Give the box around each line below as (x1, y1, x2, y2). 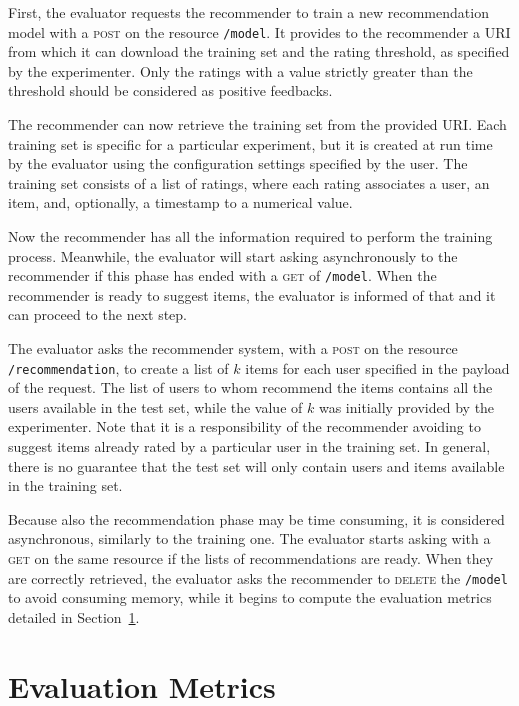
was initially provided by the (318, 396, 495, 417)
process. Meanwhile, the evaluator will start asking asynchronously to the (8, 245, 458, 266)
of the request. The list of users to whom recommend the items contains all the (8, 377, 493, 398)
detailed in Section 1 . (8, 606, 140, 627)
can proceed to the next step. (8, 304, 187, 325)
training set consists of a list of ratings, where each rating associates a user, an (8, 172, 490, 193)
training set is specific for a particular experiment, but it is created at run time (8, 133, 493, 154)
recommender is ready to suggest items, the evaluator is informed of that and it (8, 284, 496, 305)
